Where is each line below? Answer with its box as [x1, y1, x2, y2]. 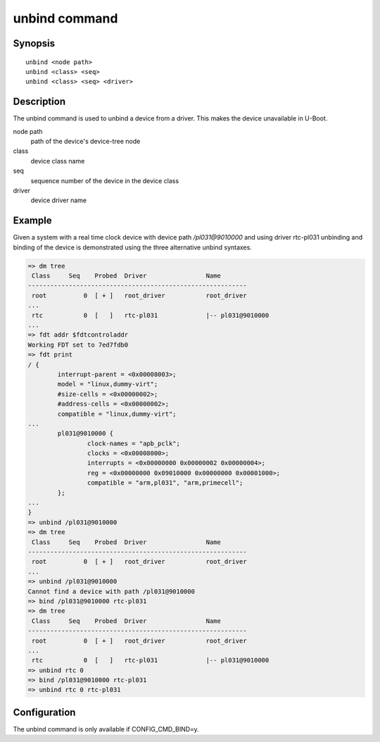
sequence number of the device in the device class [30, 176, 179, 185]
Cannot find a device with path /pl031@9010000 [27, 587, 195, 595]
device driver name [30, 196, 87, 204]
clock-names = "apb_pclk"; [87, 439, 181, 447]
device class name [30, 156, 85, 165]
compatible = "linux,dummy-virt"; [57, 409, 177, 418]
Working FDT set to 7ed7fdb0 [27, 340, 129, 349]
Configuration [13, 706, 76, 718]
